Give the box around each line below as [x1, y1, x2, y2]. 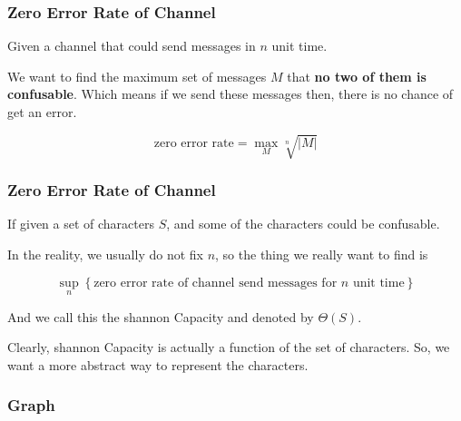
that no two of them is [287, 66, 427, 85]
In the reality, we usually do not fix [7, 244, 203, 263]
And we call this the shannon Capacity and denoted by [7, 307, 314, 326]
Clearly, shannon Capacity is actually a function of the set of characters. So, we [7, 338, 450, 357]
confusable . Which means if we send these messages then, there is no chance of [7, 84, 454, 103]
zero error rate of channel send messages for [93, 276, 338, 289]
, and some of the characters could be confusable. [166, 214, 440, 233]
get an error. [7, 103, 77, 121]
